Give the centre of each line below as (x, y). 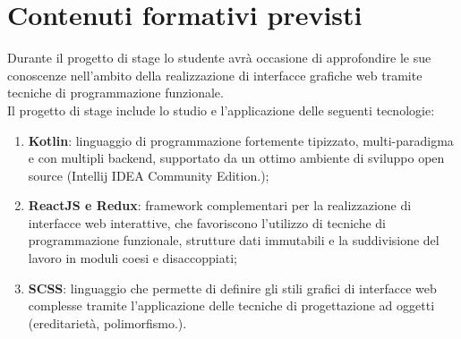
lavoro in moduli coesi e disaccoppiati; (132, 258)
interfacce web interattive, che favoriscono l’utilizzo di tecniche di (207, 222)
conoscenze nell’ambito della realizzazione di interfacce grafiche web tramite (215, 75)
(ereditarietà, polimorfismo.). (107, 322)
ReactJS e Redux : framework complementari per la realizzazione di (220, 205)
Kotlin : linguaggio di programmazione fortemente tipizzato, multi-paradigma (241, 140)
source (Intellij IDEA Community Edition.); (149, 175)
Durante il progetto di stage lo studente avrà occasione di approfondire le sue (219, 58)
